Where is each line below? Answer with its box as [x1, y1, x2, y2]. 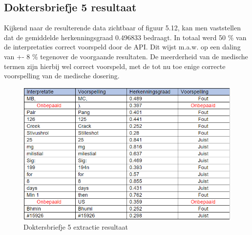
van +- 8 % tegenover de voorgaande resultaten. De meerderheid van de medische [4, 51, 248, 61]
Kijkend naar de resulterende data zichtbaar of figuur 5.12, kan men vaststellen [4, 23, 241, 33]
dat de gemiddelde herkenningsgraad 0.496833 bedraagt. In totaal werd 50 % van [4, 32, 247, 42]
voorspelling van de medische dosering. [4, 70, 120, 81]
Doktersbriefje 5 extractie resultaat [23, 222, 128, 232]
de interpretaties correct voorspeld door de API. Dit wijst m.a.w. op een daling [4, 42, 241, 52]
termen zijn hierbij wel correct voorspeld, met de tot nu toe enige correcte [4, 61, 226, 71]
